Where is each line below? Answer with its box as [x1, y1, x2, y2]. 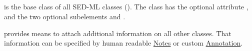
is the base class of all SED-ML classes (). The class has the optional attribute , [4, 1, 248, 12]
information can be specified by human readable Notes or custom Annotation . [4, 38, 243, 48]
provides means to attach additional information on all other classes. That [4, 28, 231, 38]
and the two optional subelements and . [4, 11, 125, 21]
